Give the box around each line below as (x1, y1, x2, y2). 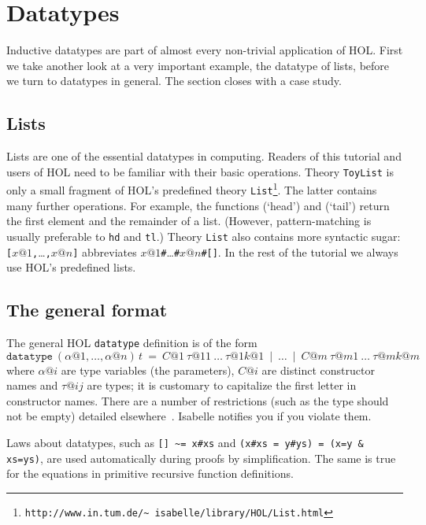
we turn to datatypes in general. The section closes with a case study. (6, 72, 342, 89)
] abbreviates (72, 243, 137, 260)
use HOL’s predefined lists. (6, 259, 136, 275)
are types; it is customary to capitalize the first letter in (87, 377, 357, 394)
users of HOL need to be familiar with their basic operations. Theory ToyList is (6, 163, 394, 179)
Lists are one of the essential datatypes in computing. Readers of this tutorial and (6, 148, 402, 165)
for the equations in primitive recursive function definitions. (6, 465, 294, 482)
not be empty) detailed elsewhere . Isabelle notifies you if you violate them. (6, 408, 372, 424)
